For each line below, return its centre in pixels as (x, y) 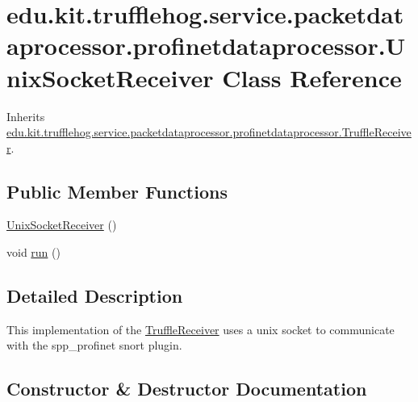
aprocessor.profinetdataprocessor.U (206, 46)
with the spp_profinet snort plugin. (94, 345)
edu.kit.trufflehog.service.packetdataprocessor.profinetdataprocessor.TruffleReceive (209, 132)
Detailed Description (95, 296)
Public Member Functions (117, 191)
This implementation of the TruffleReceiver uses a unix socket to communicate (201, 329)
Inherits (26, 116)
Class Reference (312, 77)
